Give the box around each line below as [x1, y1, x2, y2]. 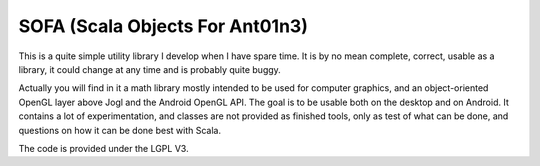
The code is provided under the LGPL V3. [18, 142, 189, 154]
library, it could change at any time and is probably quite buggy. [18, 63, 282, 75]
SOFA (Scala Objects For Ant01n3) [18, 15, 309, 37]
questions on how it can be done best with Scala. [18, 124, 222, 136]
